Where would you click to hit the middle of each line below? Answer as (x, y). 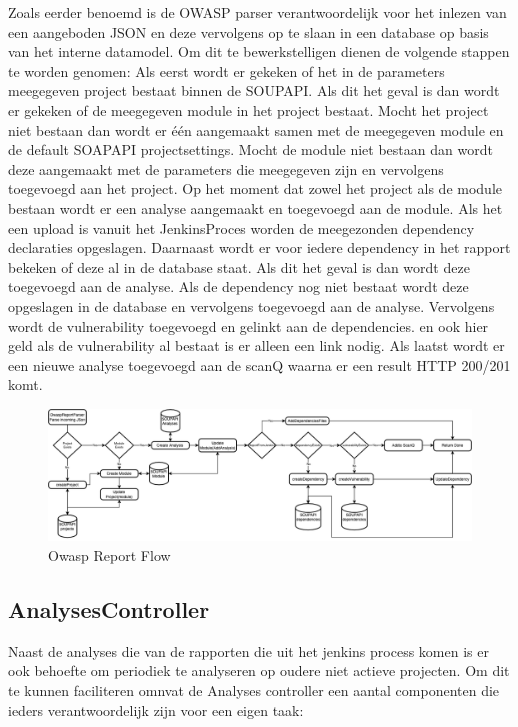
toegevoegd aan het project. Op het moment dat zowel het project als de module (255, 188)
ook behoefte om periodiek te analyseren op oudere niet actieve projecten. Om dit (259, 670)
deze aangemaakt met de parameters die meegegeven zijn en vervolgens (226, 168)
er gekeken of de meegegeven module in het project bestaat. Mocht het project (248, 109)
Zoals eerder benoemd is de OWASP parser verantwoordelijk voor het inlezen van (257, 12)
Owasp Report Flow (109, 554)
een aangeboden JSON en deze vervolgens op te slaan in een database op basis (248, 31)
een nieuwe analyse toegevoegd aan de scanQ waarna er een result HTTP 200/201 (259, 364)
